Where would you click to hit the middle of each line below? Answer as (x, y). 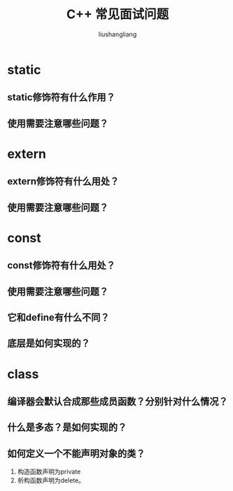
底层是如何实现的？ (49, 344)
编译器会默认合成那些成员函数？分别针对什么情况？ (118, 402)
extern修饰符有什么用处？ (63, 182)
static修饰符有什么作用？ (61, 98)
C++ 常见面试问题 (118, 14)
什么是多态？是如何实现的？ (67, 428)
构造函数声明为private (49, 472)
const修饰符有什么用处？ (61, 266)
